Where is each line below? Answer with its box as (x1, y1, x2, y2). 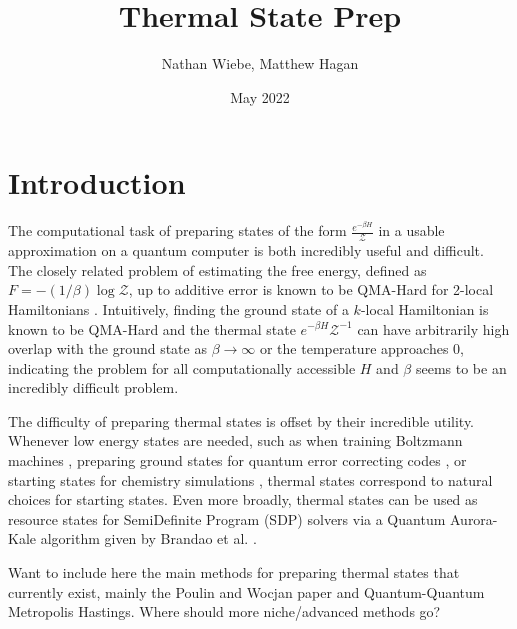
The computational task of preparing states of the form (8, 220, 347, 241)
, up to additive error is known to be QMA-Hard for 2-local (128, 279, 494, 300)
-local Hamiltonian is (360, 298, 489, 319)
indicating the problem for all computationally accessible (8, 357, 356, 378)
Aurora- (449, 508, 498, 529)
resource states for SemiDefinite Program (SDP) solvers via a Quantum (8, 508, 446, 529)
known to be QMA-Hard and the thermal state (8, 318, 296, 339)
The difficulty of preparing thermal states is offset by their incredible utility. (8, 410, 475, 431)
